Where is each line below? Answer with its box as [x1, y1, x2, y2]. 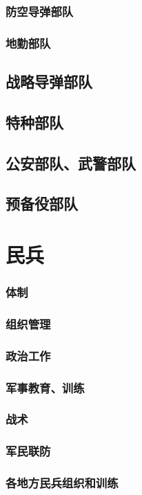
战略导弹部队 [6, 71, 92, 92]
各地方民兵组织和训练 [6, 474, 119, 492]
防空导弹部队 [6, 2, 74, 19]
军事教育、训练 [6, 379, 85, 396]
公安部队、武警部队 [6, 152, 136, 173]
